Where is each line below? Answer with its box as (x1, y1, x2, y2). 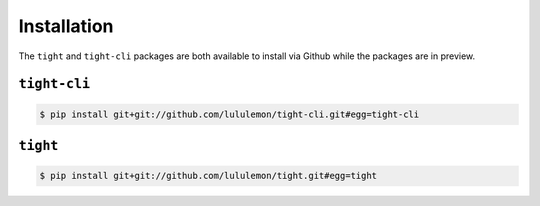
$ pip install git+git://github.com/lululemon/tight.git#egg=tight (39, 170, 378, 182)
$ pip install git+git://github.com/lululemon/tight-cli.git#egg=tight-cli (39, 108, 420, 120)
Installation (18, 15, 114, 37)
